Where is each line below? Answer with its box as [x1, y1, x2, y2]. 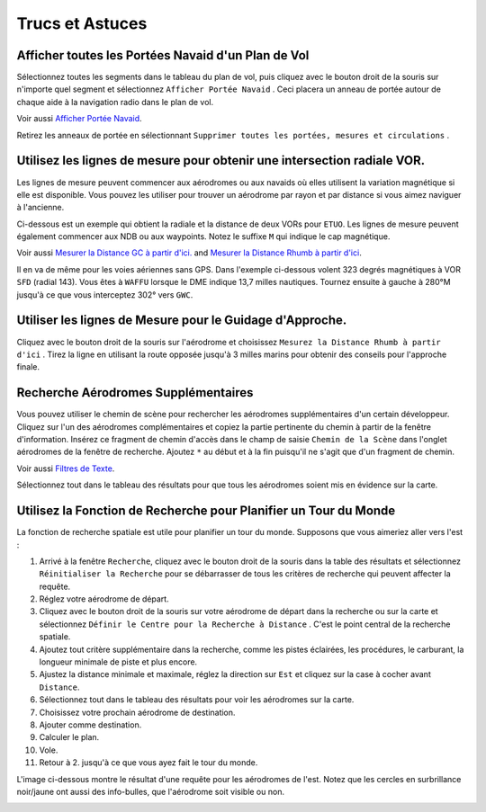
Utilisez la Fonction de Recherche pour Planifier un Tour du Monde [16, 504, 396, 519]
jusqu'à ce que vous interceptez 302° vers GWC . [16, 289, 193, 300]
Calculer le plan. [39, 732, 100, 743]
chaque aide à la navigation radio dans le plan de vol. [16, 96, 214, 107]
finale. [16, 361, 40, 372]
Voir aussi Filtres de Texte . [16, 463, 115, 474]
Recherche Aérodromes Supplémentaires [16, 385, 254, 400]
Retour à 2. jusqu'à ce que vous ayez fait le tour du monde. [39, 757, 258, 768]
